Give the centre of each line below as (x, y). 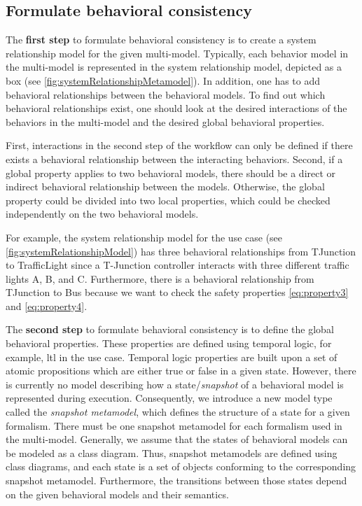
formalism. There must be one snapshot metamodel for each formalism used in (174, 425)
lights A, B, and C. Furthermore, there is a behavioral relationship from (160, 278)
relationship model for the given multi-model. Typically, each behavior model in (177, 53)
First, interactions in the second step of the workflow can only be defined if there (179, 145)
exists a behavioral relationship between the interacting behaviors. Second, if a (174, 159)
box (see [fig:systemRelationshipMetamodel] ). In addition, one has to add (163, 80)
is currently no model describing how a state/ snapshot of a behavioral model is (175, 384)
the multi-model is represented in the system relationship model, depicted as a (174, 67)
